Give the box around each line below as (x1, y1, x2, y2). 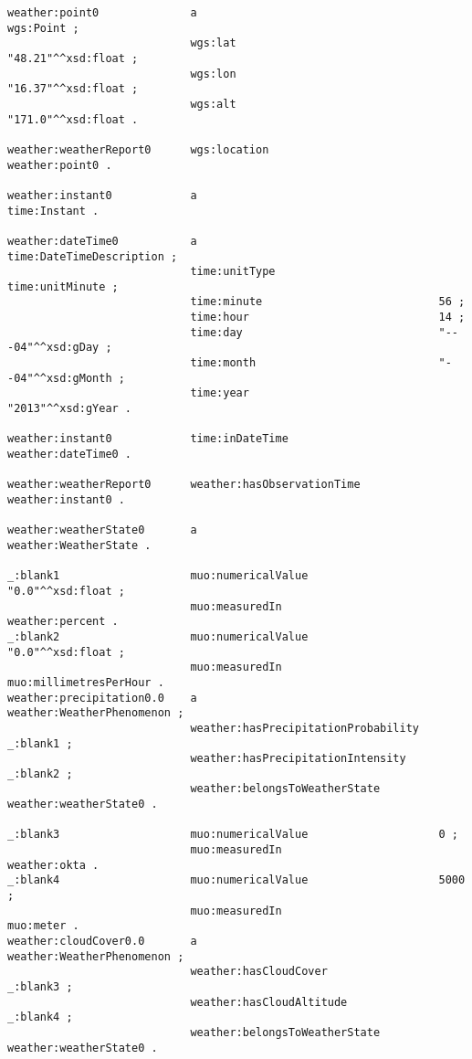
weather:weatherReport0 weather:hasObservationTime (7, 478, 361, 492)
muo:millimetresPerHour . (7, 675, 164, 689)
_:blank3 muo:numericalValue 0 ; (7, 828, 458, 842)
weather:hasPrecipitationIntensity (190, 752, 406, 766)
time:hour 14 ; (190, 311, 466, 324)
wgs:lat (190, 37, 236, 50)
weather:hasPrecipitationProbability (190, 721, 420, 735)
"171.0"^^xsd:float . (7, 112, 139, 126)
